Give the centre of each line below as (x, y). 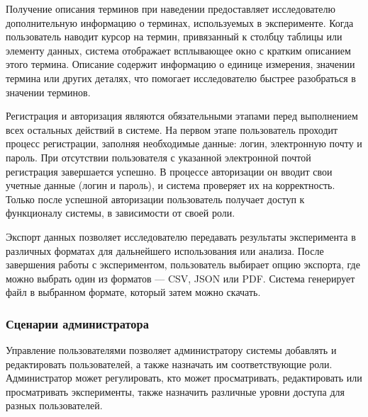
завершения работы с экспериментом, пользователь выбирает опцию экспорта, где (183, 264)
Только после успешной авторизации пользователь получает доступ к (155, 199)
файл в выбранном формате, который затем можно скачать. (133, 292)
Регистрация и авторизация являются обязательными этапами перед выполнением (182, 116)
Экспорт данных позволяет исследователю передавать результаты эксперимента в (181, 236)
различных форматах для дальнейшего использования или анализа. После (165, 250)
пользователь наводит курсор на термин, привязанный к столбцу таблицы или (174, 36)
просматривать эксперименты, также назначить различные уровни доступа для (175, 391)
